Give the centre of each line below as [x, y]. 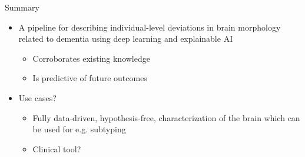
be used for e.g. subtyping [79, 129]
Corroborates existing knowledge [91, 58]
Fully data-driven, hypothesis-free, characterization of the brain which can [166, 117]
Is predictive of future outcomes [90, 78]
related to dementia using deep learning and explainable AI [126, 39]
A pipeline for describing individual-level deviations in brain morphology [150, 27]
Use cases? [37, 97]
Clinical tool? [57, 148]
